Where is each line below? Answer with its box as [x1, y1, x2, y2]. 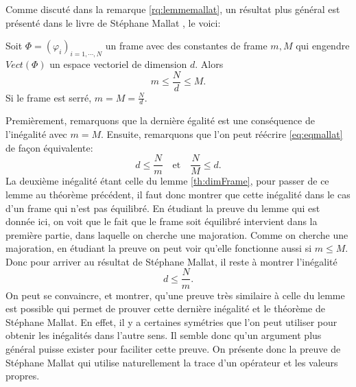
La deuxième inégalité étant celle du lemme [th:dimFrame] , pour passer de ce [5, 174, 329, 188]
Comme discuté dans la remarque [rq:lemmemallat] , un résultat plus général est [5, 2, 340, 16]
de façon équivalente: [5, 140, 93, 154]
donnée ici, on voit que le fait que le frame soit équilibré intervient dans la [5, 214, 318, 228]
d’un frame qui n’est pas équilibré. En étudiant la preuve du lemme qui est [5, 200, 320, 215]
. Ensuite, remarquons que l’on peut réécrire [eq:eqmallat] [101, 127, 343, 141]
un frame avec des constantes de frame [105, 38, 268, 53]
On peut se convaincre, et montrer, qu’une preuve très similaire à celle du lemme [5, 288, 345, 302]
